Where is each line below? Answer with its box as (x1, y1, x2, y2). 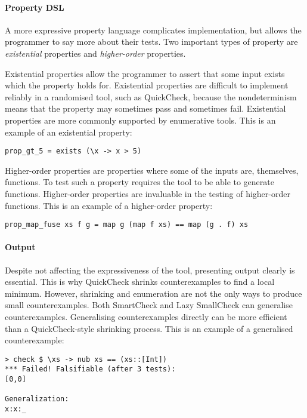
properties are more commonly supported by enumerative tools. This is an (5, 113, 276, 126)
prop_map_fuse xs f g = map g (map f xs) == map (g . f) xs (5, 220, 249, 229)
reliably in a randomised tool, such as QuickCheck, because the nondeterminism (5, 90, 297, 103)
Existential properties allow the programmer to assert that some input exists (5, 67, 285, 79)
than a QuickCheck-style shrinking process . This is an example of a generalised (5, 322, 293, 334)
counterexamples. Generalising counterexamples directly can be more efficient (5, 311, 287, 322)
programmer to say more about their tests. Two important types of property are (5, 35, 298, 48)
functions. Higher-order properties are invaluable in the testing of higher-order (5, 187, 290, 199)
